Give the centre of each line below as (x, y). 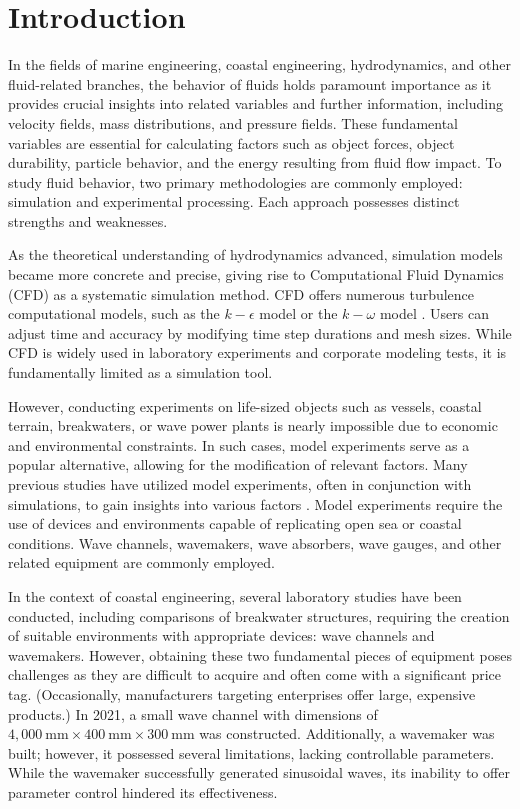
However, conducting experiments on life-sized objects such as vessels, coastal (245, 405)
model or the (298, 313)
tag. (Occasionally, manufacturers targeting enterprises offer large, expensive (242, 693)
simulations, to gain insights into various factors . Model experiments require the (255, 503)
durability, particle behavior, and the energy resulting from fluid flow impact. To (255, 162)
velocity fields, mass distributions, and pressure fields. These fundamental (233, 122)
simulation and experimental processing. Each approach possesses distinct (234, 201)
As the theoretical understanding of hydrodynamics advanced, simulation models (255, 254)
